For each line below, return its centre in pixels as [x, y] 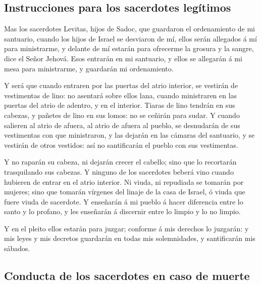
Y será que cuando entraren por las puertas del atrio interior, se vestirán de [121, 85]
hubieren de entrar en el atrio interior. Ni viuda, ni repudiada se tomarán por [124, 181]
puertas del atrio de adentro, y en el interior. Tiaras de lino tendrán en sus [120, 105]
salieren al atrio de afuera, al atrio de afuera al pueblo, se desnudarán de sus [122, 125]
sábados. [17, 248]
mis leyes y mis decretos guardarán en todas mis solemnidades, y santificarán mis [130, 238]
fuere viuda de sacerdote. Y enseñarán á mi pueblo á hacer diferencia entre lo [124, 201]
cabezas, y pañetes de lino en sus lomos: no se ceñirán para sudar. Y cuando [122, 115]
